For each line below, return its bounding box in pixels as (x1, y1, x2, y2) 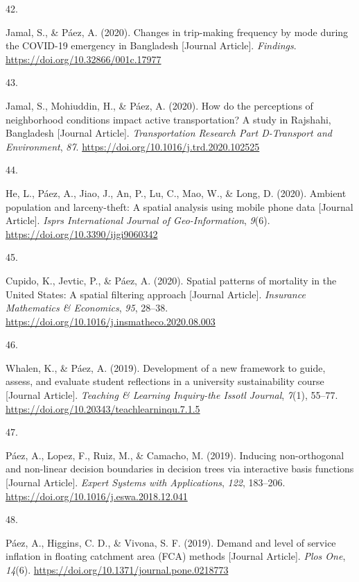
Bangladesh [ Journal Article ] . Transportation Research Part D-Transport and (6, 126, 332, 140)
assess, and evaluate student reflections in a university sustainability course (6, 374, 324, 388)
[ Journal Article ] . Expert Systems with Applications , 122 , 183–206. (6, 475, 286, 490)
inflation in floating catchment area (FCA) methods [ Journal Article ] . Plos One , (6, 549, 346, 563)
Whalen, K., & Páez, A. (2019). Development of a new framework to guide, (6, 360, 326, 375)
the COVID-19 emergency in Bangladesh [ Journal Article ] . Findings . (6, 38, 297, 53)
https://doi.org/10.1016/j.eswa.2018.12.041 (6, 488, 188, 503)
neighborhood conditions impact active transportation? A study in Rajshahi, (6, 112, 331, 126)
